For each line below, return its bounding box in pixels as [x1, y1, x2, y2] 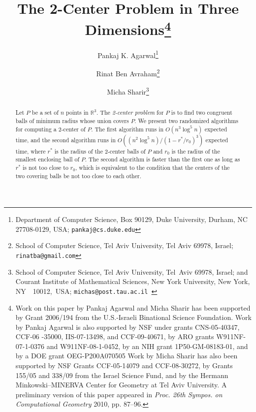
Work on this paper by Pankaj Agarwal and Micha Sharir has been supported [15, 302, 251, 313]
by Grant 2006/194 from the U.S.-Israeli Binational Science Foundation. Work [15, 312, 252, 322]
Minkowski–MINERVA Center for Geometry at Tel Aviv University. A [15, 380, 227, 390]
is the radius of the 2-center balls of [54, 147, 146, 155]
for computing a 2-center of [15, 125, 86, 133]
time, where [15, 147, 46, 155]
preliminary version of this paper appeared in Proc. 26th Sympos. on [15, 389, 223, 399]
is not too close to [22, 163, 68, 171]
